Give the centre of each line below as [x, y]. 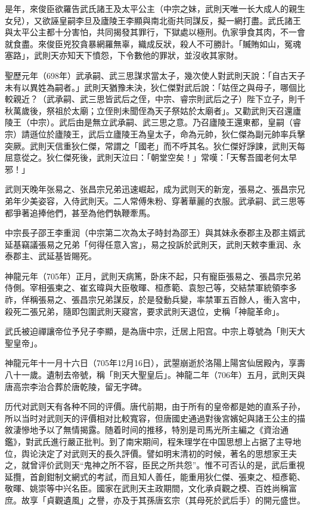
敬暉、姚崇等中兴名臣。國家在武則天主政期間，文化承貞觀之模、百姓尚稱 [147, 488]
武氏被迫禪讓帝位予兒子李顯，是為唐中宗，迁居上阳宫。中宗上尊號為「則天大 [155, 331]
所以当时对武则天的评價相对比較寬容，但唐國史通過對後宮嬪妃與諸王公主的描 [155, 418]
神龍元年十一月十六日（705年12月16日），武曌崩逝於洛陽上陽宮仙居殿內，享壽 [155, 363]
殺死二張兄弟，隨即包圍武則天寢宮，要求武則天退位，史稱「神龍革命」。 [145, 311]
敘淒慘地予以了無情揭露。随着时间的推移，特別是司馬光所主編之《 [134, 430]
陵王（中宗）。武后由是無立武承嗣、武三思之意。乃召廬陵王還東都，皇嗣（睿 [153, 122]
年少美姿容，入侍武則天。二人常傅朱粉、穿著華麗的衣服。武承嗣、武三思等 [159, 200]
